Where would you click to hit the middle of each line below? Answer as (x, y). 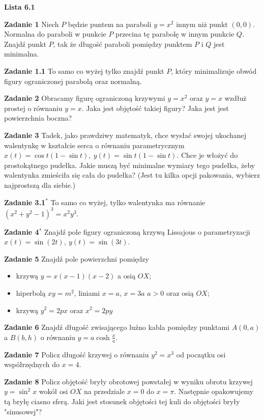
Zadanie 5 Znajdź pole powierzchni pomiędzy (77, 258)
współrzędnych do (32, 364)
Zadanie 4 (22, 231)
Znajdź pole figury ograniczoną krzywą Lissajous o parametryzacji (147, 231)
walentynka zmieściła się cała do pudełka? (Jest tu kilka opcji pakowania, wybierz (132, 175)
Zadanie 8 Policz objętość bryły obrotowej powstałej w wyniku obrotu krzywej (128, 381)
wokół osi (53, 391)
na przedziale (104, 391)
